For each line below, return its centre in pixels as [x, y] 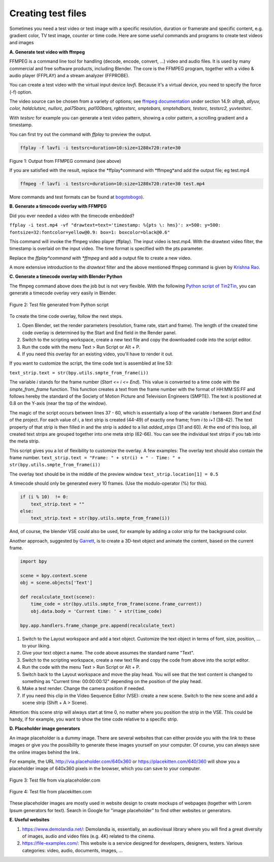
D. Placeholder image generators [45, 729]
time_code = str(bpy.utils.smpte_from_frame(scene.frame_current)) [116, 604]
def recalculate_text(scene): [58, 597]
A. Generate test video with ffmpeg [47, 52]
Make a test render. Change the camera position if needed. [84, 689]
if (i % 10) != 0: [44, 497]
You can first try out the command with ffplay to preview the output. [80, 134]
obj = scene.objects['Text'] [56, 583]
